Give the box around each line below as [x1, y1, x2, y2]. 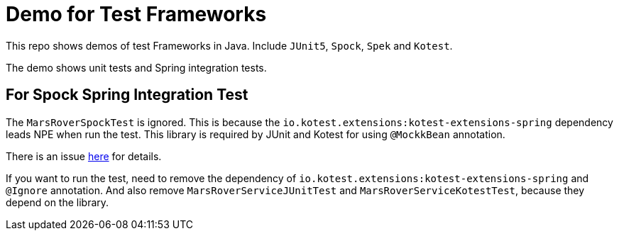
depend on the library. [6, 196, 109, 208]
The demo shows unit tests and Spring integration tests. [6, 61, 267, 74]
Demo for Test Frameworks [6, 2, 267, 26]
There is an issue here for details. [6, 150, 162, 162]
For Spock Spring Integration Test [6, 86, 248, 104]
